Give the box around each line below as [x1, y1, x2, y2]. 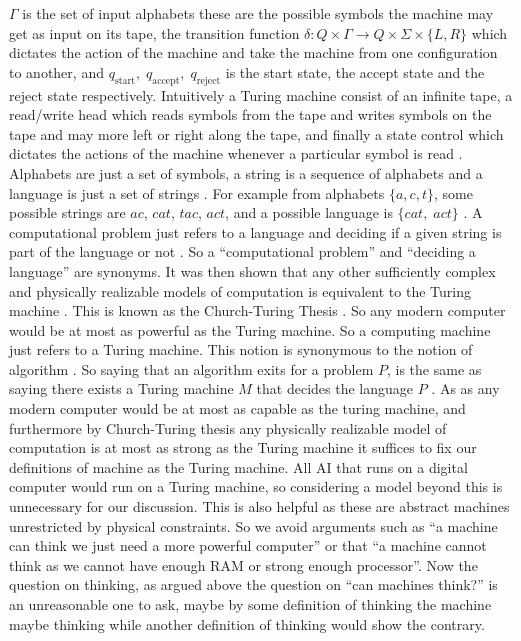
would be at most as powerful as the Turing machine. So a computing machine [9, 319, 491, 340]
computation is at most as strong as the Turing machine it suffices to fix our [9, 437, 477, 458]
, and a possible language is [225, 202, 393, 223]
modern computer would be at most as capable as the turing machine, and [9, 398, 466, 419]
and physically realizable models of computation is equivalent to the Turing [9, 280, 471, 301]
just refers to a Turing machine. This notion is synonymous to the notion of [9, 339, 473, 360]
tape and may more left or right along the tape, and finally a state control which [9, 123, 504, 144]
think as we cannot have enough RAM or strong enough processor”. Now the [9, 554, 478, 575]
